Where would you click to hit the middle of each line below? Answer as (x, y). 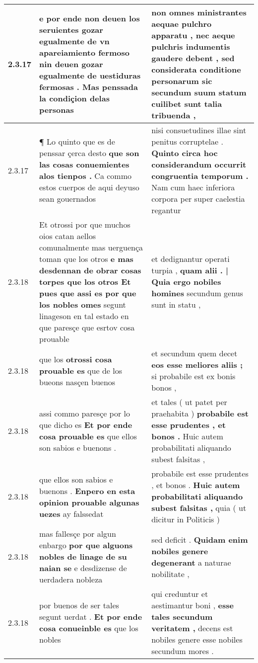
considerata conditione (196, 69)
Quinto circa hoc (185, 153)
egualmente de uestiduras (90, 75)
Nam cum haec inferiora (193, 187)
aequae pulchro (182, 24)
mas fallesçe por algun (78, 534)
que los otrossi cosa (76, 359)
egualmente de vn (74, 41)
